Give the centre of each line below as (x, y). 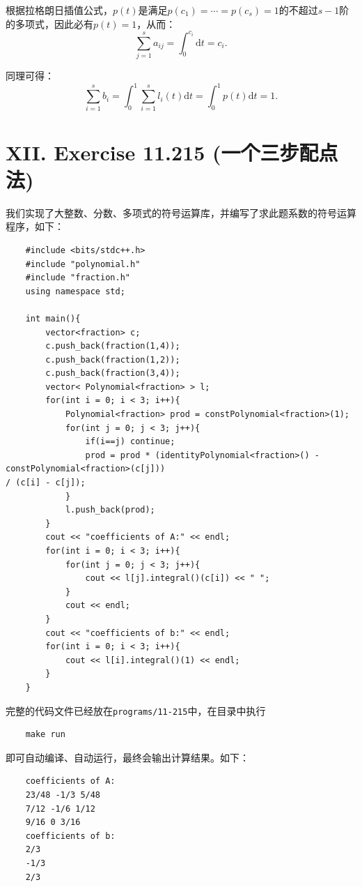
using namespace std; (75, 291)
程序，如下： (35, 226)
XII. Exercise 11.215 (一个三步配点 (172, 152)
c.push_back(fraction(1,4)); (113, 346)
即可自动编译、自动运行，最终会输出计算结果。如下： (127, 757)
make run (45, 735)
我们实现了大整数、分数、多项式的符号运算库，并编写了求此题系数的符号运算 (181, 212)
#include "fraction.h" (78, 278)
